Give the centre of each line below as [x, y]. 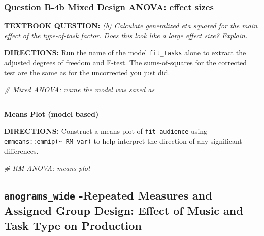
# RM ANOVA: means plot [47, 168]
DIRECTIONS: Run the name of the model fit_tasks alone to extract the [125, 52]
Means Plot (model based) [52, 114]
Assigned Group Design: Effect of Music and [124, 210]
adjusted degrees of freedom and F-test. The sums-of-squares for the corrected [126, 63]
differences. [21, 151]
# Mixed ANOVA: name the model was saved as [79, 89]
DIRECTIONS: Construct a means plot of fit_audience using [106, 131]
